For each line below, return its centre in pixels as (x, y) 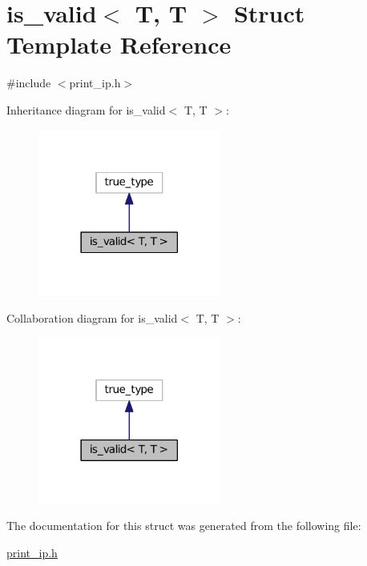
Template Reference (119, 44)
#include (29, 83)
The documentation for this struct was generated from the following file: (184, 526)
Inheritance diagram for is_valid (86, 109)
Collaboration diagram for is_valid (92, 317)
